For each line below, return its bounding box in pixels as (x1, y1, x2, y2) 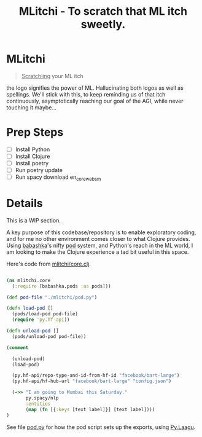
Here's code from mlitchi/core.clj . (6, 260, 91, 267)
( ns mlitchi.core (6, 277, 51, 283)
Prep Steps (6, 125, 64, 140)
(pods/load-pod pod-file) (12, 311, 79, 317)
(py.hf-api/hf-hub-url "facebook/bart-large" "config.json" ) (12, 378, 172, 385)
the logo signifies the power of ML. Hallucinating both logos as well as (6, 84, 184, 92)
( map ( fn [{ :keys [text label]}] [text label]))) (25, 406, 155, 412)
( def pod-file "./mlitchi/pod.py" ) (6, 294, 98, 301)
